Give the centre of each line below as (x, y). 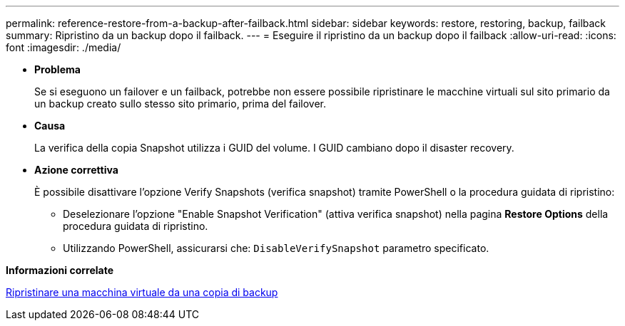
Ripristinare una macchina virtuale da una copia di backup (142, 292)
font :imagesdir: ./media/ (63, 47)
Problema (57, 69)
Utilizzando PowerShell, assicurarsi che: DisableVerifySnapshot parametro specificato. (276, 248)
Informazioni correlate (60, 270)
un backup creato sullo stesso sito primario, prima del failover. (181, 104)
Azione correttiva (76, 170)
